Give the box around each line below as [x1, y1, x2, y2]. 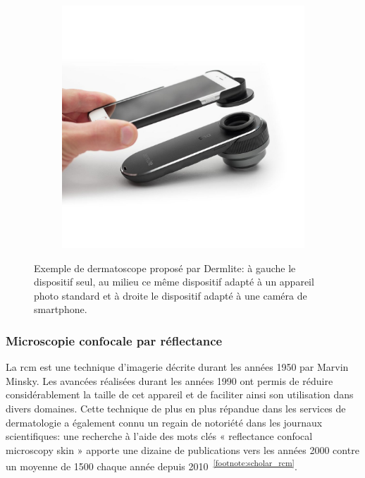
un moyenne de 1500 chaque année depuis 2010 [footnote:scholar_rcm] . [6, 457, 297, 473]
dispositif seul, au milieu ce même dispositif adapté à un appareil [34, 274, 314, 289]
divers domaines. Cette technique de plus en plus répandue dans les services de [6, 400, 346, 415]
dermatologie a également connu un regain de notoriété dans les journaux [6, 415, 323, 429]
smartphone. [34, 302, 87, 317]
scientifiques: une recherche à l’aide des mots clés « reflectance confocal [6, 429, 313, 443]
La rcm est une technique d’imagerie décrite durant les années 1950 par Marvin [6, 360, 349, 374]
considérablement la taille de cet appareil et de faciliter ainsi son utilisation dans [6, 387, 354, 402]
